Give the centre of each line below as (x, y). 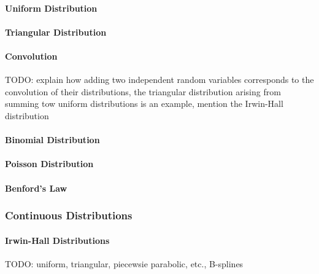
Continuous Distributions (69, 215)
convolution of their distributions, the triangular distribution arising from (143, 91)
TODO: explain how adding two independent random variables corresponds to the (159, 80)
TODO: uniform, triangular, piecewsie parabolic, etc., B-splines (124, 263)
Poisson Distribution (49, 164)
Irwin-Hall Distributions (57, 240)
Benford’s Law (36, 188)
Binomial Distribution (52, 140)
